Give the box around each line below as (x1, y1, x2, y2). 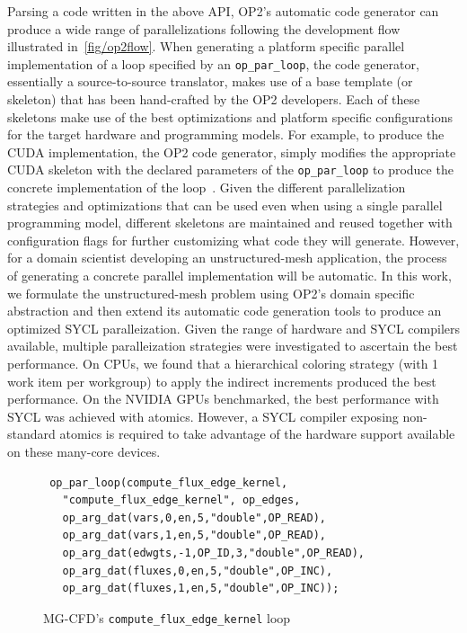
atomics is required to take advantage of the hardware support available (59, 424, 455, 443)
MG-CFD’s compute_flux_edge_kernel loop (43, 608, 291, 627)
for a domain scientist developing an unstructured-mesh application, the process (7, 248, 447, 267)
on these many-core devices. (7, 441, 161, 460)
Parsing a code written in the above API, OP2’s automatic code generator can (7, 2, 439, 20)
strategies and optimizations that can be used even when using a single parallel (7, 195, 443, 214)
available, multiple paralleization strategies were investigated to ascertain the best (7, 336, 458, 355)
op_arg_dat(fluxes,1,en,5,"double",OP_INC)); (62, 582, 339, 595)
